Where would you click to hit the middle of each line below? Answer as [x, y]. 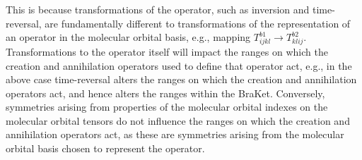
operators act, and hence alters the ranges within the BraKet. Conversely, [165, 93]
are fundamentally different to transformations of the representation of [198, 23]
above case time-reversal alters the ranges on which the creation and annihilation [181, 79]
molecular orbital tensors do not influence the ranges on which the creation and [178, 120]
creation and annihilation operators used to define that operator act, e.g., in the [179, 65]
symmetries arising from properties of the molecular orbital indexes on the [167, 107]
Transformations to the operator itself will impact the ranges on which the [167, 51]
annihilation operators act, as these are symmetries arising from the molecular [175, 134]
